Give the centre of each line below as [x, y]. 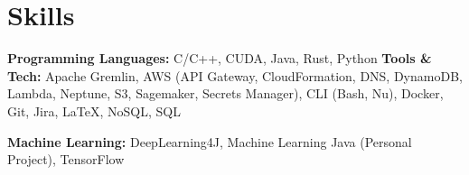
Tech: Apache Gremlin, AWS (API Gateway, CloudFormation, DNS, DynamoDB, [235, 75]
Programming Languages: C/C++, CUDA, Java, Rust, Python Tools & [220, 58]
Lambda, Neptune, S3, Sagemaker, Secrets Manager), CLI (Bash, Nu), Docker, [225, 93]
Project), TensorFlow [66, 159]
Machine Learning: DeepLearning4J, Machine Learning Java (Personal [210, 141]
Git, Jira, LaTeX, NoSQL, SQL [94, 111]
